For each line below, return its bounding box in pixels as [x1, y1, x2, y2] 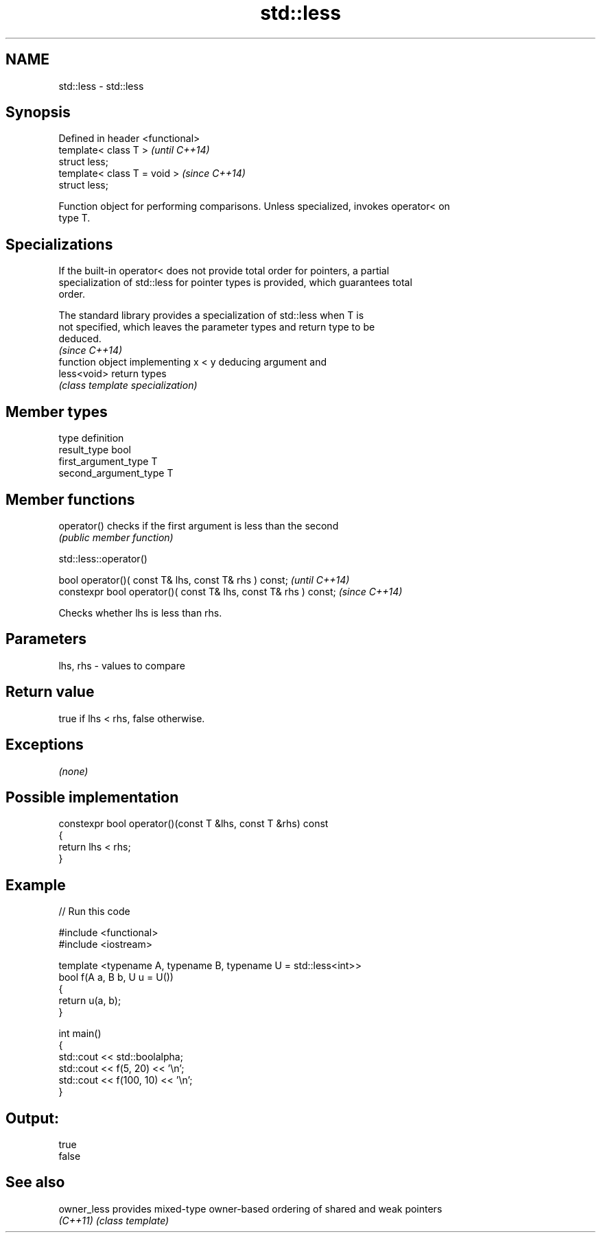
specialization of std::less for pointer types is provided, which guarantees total [58, 276, 412, 289]
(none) [58, 765, 89, 777]
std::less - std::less [58, 80, 144, 92]
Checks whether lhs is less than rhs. [58, 606, 222, 619]
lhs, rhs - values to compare [58, 659, 185, 671]
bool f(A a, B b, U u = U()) [58, 971, 174, 984]
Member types [5, 403, 108, 420]
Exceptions [5, 736, 84, 754]
